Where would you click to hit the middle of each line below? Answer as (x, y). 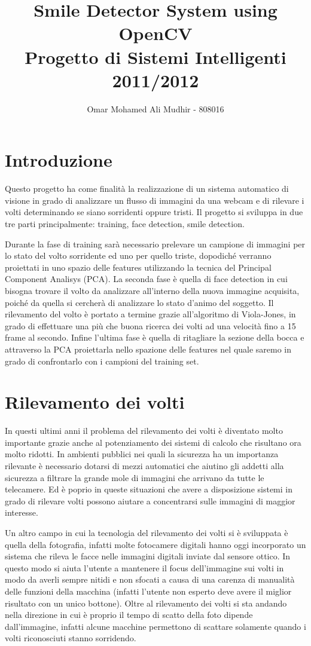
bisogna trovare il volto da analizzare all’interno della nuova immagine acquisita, (152, 290)
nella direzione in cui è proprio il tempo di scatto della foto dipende (129, 615)
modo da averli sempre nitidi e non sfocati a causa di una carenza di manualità (150, 579)
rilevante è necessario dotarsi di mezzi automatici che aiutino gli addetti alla (144, 466)
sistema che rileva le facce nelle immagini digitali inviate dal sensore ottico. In (148, 556)
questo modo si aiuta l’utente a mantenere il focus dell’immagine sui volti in (144, 567)
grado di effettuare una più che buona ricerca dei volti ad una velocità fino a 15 (150, 325)
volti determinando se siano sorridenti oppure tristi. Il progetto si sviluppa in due (154, 212)
